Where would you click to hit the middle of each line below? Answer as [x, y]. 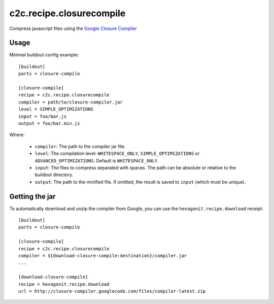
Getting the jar [32, 196]
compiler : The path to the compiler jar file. [80, 146]
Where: [17, 135]
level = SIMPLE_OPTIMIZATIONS [56, 109]
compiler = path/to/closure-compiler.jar [71, 102]
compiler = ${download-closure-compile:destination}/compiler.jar [103, 256]
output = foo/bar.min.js [49, 123]
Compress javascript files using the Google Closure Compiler [73, 28]
